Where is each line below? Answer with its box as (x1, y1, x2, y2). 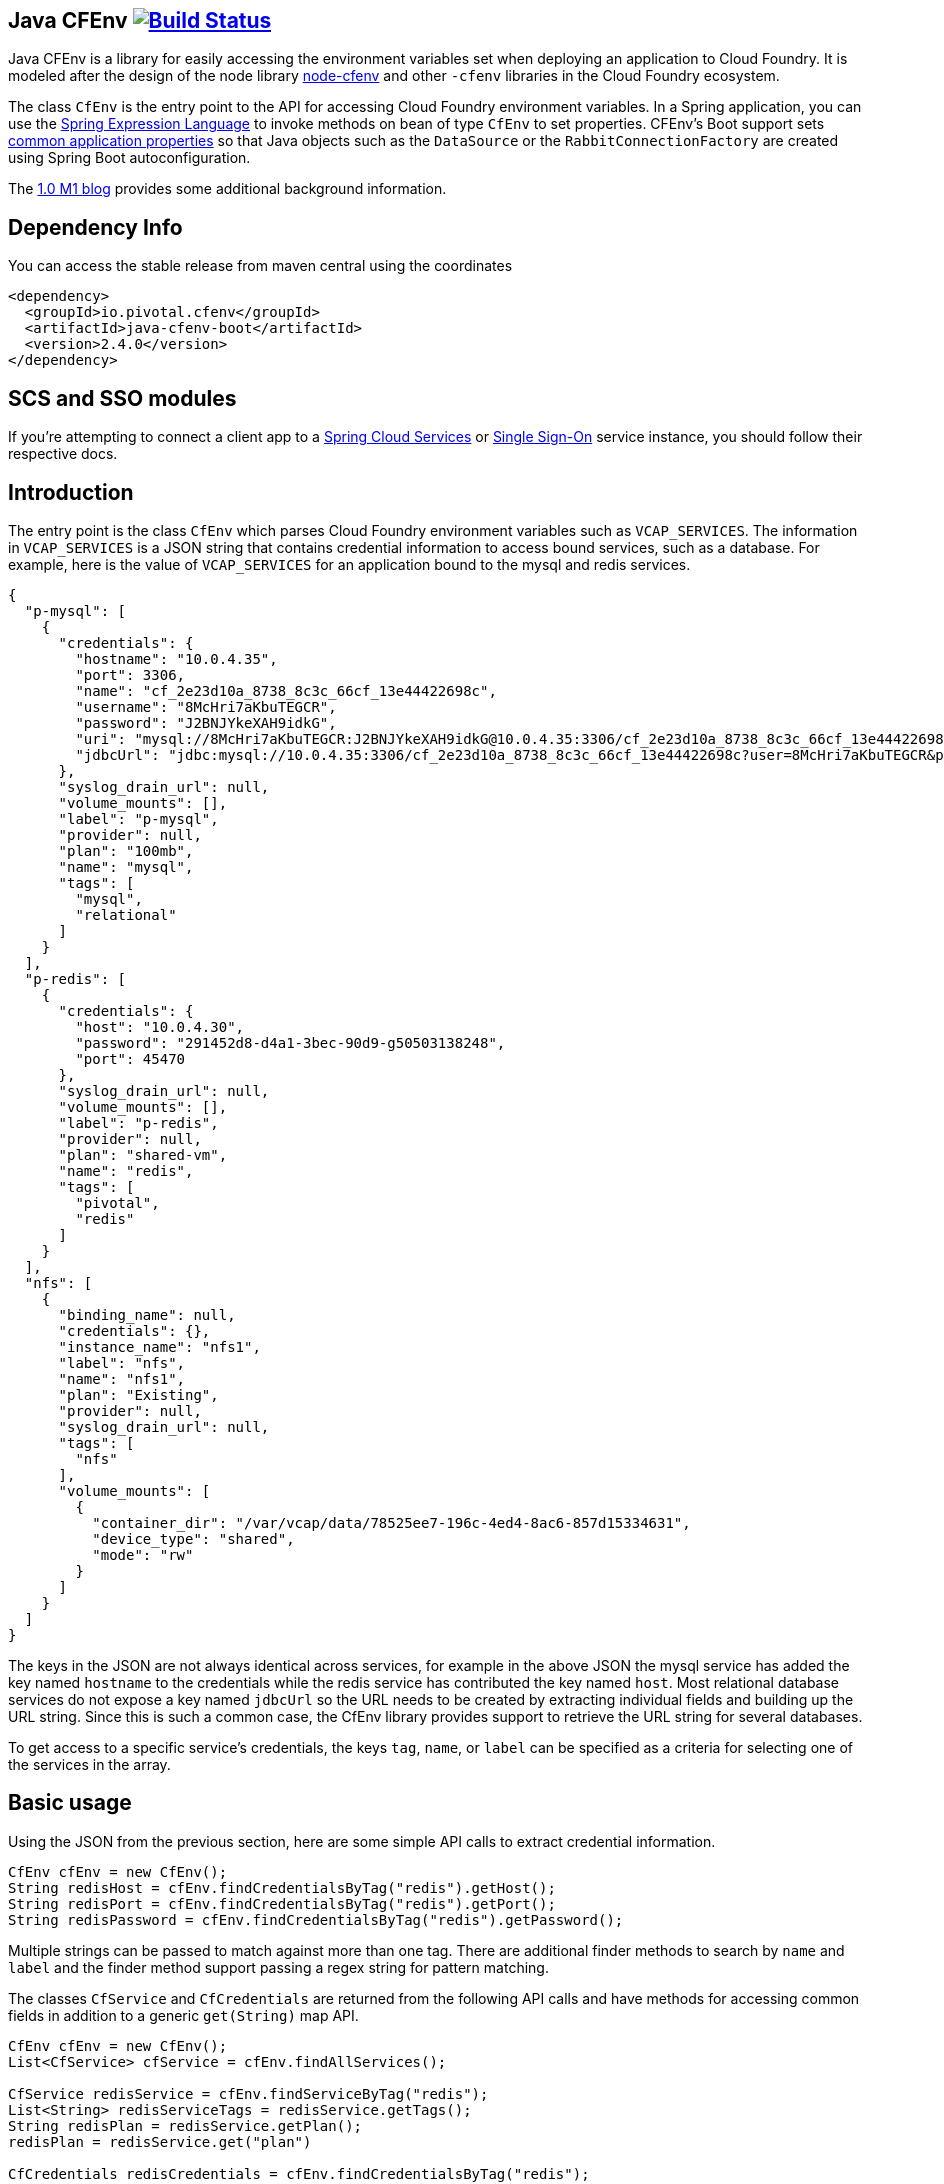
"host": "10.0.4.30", (75, 1018, 245, 1035)
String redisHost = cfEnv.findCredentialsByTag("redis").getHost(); (8, 1879, 556, 1896)
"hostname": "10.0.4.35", (75, 650, 278, 667)
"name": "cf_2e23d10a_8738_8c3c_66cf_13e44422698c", (75, 682, 497, 699)
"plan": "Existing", (58, 1386, 219, 1403)
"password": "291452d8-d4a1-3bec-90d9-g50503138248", (75, 1034, 506, 1051)
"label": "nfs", (58, 1354, 186, 1371)
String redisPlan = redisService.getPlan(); (8, 2117, 363, 2134)
